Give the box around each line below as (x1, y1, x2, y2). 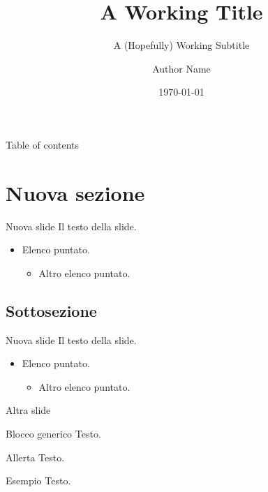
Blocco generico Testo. (6, 426, 101, 440)
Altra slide (6, 403, 51, 417)
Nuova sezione (6, 178, 145, 207)
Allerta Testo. (6, 449, 65, 464)
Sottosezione (6, 299, 97, 321)
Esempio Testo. (6, 473, 71, 488)
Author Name (152, 61, 211, 75)
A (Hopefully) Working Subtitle (113, 38, 250, 52)
